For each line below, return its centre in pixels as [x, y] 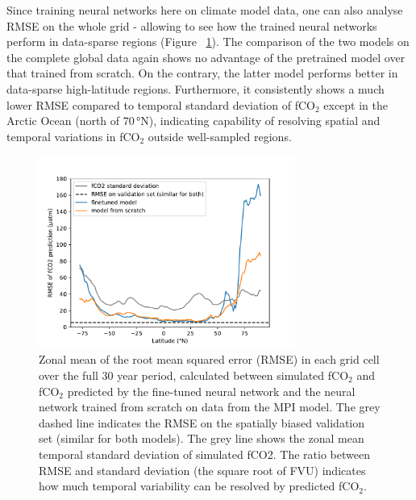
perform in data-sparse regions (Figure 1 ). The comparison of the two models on [208, 42]
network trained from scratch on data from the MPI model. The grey [210, 407]
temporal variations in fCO [73, 136]
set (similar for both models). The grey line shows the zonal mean [202, 438]
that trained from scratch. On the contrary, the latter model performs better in [202, 73]
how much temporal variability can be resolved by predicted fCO [199, 486]
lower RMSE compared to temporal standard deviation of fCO [161, 104]
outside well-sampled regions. [220, 136]
